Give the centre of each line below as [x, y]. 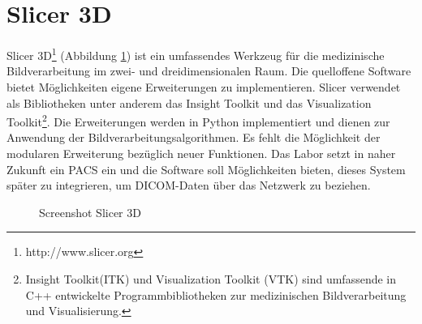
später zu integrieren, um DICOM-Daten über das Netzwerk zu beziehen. [189, 185]
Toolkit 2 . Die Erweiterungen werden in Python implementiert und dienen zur [198, 120]
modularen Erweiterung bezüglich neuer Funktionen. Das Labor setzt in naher [201, 153]
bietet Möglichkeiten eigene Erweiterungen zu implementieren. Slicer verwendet [204, 86]
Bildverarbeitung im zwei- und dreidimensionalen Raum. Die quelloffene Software [209, 71]
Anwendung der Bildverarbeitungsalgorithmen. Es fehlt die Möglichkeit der [194, 137]
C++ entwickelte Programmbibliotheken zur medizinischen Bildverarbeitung [216, 294]
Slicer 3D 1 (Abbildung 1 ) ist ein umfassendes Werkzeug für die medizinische [196, 54]
